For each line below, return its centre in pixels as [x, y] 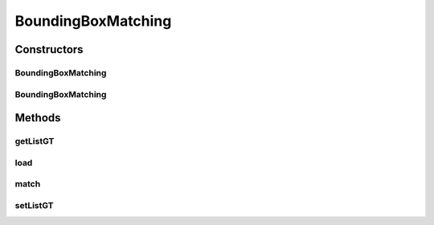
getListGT [35, 141]
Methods [38, 118]
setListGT [34, 205]
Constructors [49, 49]
